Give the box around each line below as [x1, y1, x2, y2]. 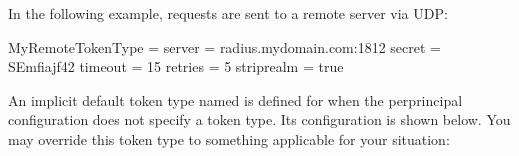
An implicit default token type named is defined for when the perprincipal [8, 89, 463, 110]
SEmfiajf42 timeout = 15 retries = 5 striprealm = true [8, 56, 344, 77]
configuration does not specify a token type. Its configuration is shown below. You [8, 109, 511, 130]
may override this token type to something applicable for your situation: [8, 128, 450, 149]
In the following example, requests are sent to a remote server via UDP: [8, 3, 448, 23]
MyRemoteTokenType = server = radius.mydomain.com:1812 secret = [8, 36, 441, 57]
